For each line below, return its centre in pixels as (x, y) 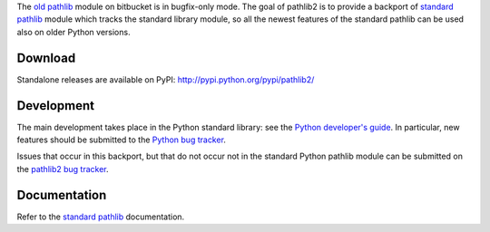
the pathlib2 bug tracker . (63, 169)
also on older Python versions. (73, 32)
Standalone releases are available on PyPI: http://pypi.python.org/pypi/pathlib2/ (166, 79)
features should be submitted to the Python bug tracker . (122, 140)
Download (46, 58)
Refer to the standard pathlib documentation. (101, 217)
